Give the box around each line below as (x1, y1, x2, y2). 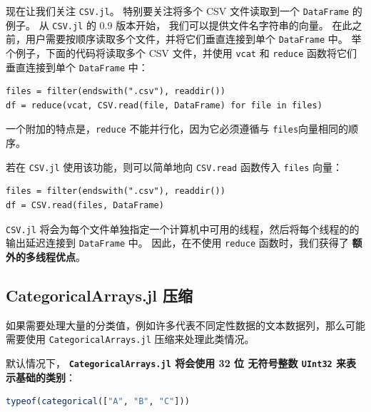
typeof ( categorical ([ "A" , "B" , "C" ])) (6, 396, 190, 407)
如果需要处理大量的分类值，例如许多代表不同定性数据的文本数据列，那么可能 (6, 317, 365, 332)
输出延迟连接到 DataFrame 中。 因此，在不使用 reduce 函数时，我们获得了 (6, 235, 349, 250)
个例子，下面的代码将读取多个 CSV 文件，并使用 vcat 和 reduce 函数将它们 (6, 45, 357, 60)
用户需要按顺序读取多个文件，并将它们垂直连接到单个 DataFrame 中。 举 (25, 31, 362, 46)
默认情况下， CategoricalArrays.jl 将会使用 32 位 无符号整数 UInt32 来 (6, 355, 347, 370)
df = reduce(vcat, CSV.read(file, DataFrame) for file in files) (6, 100, 322, 110)
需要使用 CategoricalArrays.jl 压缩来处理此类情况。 (6, 331, 255, 346)
